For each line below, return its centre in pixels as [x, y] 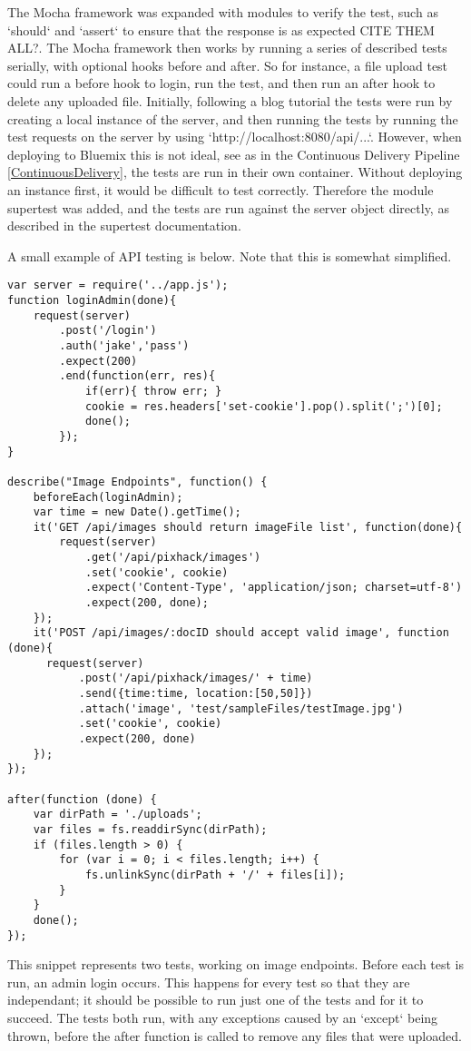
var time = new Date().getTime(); [137, 512]
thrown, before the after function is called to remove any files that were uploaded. [235, 1035]
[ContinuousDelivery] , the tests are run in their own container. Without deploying [235, 172]
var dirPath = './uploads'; [118, 815]
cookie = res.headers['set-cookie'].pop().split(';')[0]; [264, 406]
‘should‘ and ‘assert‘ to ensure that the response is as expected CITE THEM [221, 29]
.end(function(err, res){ [137, 376]
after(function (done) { [82, 799]
